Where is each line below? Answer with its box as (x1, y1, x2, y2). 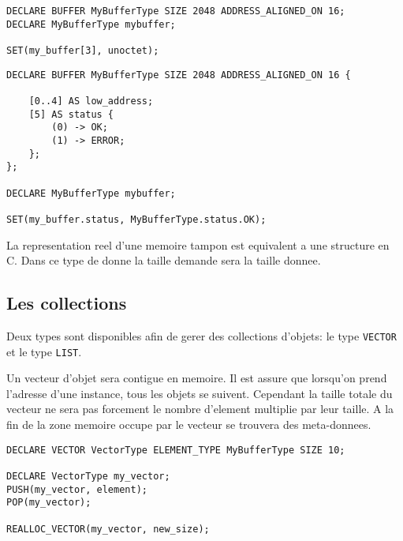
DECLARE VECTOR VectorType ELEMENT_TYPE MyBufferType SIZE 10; (6, 444, 345, 456)
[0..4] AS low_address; (28, 95, 154, 107)
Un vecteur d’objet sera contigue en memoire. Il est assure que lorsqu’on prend (6, 370, 387, 386)
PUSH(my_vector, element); (6, 483, 147, 495)
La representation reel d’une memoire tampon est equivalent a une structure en (6, 236, 390, 253)
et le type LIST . (6, 343, 82, 359)
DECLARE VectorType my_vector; (6, 470, 170, 482)
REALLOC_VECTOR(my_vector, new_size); (6, 523, 210, 535)
